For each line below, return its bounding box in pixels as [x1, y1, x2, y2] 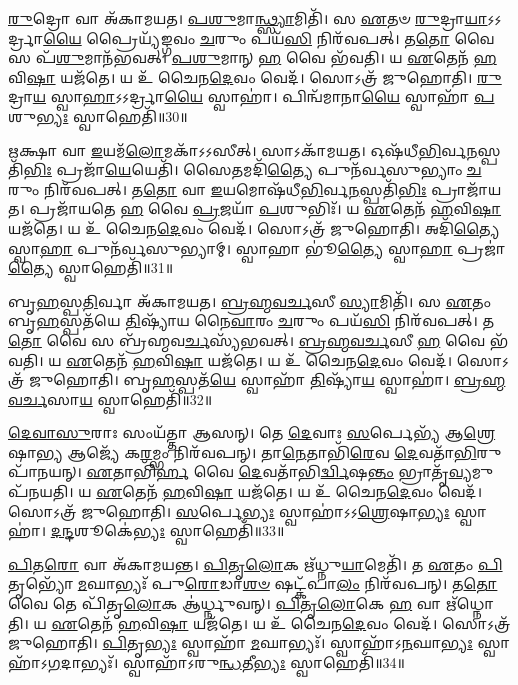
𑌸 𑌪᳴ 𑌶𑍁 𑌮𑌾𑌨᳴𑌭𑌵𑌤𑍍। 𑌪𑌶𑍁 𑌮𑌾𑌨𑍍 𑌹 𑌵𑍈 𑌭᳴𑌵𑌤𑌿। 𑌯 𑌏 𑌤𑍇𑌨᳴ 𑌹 [8, 47, 497, 68]
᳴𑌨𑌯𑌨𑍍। [8, 461, 82, 482]
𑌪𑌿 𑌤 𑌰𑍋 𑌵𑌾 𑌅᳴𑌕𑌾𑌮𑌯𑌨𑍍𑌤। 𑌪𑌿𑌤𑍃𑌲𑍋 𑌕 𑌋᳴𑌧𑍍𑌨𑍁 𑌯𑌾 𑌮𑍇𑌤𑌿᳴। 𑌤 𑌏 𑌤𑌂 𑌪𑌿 [8, 553, 503, 574]
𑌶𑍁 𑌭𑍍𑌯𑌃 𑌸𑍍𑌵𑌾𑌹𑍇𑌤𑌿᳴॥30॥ [8, 105, 188, 126]
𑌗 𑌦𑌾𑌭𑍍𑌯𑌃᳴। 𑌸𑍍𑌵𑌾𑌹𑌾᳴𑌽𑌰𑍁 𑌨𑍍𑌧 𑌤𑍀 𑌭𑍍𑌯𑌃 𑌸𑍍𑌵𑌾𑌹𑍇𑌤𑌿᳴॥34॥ [47, 651, 405, 672]
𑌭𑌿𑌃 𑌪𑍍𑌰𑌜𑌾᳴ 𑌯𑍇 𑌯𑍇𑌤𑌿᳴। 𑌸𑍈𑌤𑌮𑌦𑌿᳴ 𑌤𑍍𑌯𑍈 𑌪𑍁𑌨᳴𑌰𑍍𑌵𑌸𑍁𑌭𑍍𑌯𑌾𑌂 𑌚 [23, 159, 482, 180]
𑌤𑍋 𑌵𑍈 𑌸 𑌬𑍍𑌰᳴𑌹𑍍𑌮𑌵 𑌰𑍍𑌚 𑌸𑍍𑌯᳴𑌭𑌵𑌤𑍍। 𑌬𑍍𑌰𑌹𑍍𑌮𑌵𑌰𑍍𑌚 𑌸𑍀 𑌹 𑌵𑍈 [8, 329, 486, 350]
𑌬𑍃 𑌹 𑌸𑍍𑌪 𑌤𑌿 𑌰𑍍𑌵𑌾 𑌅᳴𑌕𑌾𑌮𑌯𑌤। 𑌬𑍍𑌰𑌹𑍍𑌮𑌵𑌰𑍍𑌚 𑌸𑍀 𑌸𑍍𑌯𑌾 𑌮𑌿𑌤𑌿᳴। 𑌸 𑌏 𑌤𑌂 [8, 290, 492, 311]
